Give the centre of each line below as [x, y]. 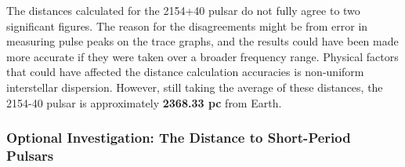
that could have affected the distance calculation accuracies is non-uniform [185, 72]
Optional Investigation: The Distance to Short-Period [179, 138]
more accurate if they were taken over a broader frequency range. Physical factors [202, 56]
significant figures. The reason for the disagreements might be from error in [187, 25]
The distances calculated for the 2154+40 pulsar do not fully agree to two [183, 10]
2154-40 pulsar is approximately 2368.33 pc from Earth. [144, 102]
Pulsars [30, 155]
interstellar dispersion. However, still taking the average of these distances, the [195, 87]
